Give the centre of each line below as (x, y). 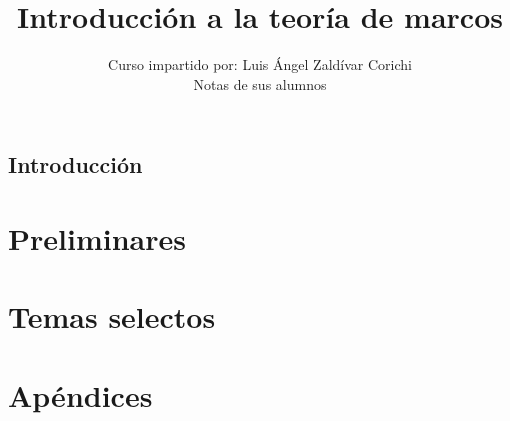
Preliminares (97, 237)
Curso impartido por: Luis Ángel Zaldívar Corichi (260, 64)
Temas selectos (112, 316)
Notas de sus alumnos (260, 83)
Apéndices (80, 394)
